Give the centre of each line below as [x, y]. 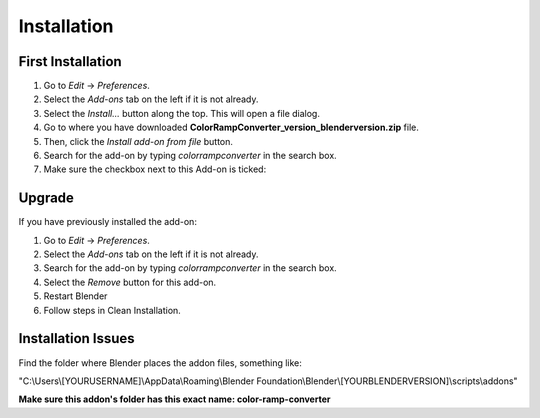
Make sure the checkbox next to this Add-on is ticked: [155, 169]
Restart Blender [75, 296]
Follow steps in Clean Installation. [112, 310]
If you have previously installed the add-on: [107, 222]
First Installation [70, 61]
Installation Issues [76, 338]
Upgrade [46, 198]
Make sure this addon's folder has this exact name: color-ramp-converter [174, 399]
